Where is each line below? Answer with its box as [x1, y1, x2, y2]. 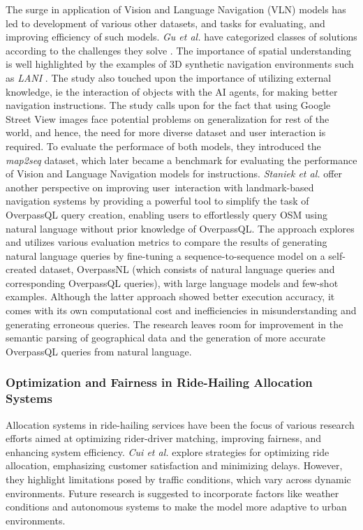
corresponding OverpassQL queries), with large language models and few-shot [6, 275, 339, 290]
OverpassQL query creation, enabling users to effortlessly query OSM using [6, 207, 328, 221]
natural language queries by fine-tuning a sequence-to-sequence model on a [6, 248, 325, 263]
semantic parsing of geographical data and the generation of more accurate [6, 330, 326, 345]
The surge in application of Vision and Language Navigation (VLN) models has [6, 2, 346, 16]
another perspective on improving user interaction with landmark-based [6, 179, 314, 194]
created [6, 262, 37, 277]
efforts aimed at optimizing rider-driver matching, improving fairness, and [6, 431, 322, 446]
